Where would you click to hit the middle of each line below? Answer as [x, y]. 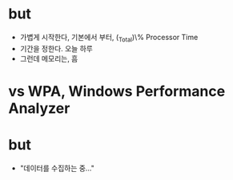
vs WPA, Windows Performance [117, 91]
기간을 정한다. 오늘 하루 [56, 48]
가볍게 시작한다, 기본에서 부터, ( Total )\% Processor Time [109, 38]
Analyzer [39, 108]
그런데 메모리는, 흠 [49, 58]
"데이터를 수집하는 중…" [57, 168]
